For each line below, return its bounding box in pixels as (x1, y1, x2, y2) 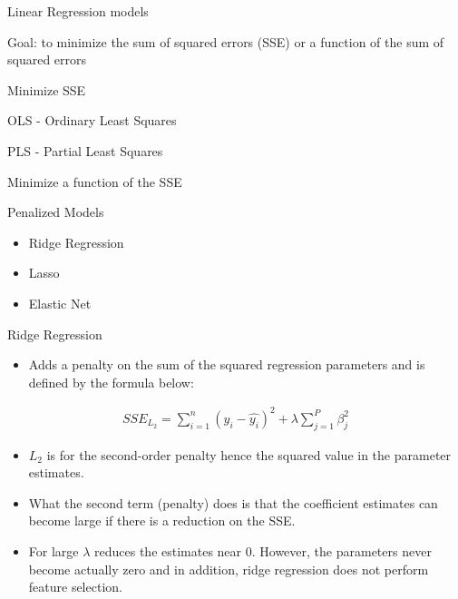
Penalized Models (7, 202, 104, 221)
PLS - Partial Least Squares (7, 141, 163, 160)
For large (28, 542, 79, 561)
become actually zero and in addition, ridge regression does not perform (28, 559, 429, 578)
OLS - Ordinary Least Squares (7, 111, 177, 130)
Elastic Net (28, 293, 92, 312)
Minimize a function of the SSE (7, 172, 182, 191)
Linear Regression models (7, 2, 149, 20)
